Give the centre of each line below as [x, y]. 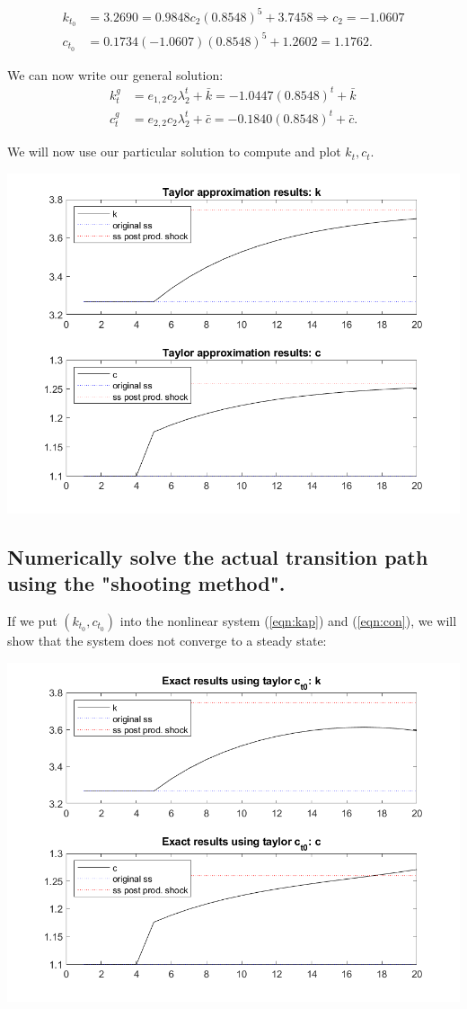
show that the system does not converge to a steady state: [167, 640]
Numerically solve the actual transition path [218, 556]
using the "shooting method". [146, 583]
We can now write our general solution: [115, 74]
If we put [32, 620]
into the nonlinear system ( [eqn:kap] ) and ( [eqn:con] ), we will [288, 620]
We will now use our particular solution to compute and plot [174, 152]
